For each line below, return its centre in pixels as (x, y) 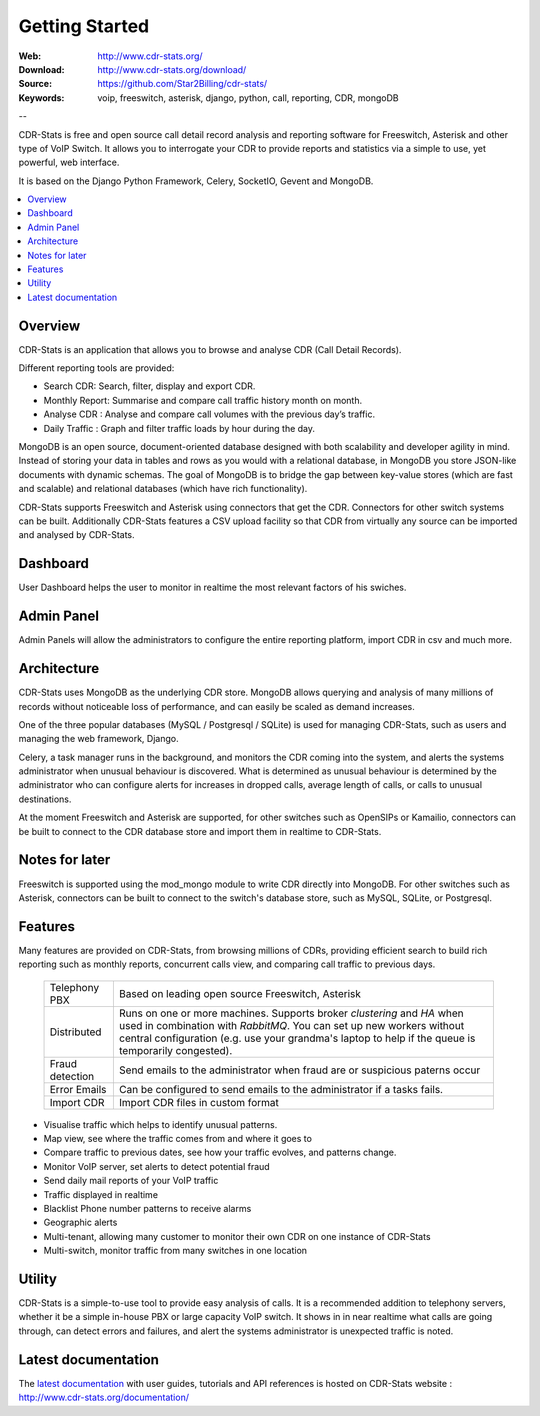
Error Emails (78, 1089)
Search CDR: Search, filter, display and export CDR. (149, 386)
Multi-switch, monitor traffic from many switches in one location (175, 1251)
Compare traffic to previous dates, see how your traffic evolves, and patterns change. (220, 1152)
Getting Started (84, 26)
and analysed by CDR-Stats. (76, 535)
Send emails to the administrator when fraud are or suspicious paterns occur (299, 1070)
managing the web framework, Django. (98, 739)
